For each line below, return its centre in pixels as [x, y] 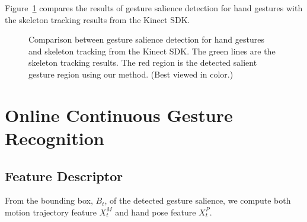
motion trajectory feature [51, 212]
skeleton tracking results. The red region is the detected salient [143, 62]
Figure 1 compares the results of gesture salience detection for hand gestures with [154, 8]
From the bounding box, [49, 200]
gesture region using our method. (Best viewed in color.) [131, 74]
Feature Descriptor [64, 176]
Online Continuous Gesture [119, 115]
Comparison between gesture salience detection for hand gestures [146, 39]
